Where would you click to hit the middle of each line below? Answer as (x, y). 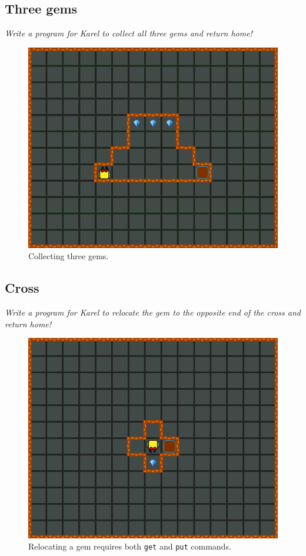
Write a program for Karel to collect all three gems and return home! (129, 33)
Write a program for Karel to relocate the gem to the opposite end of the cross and (153, 312)
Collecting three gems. (69, 256)
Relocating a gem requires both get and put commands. (130, 546)
